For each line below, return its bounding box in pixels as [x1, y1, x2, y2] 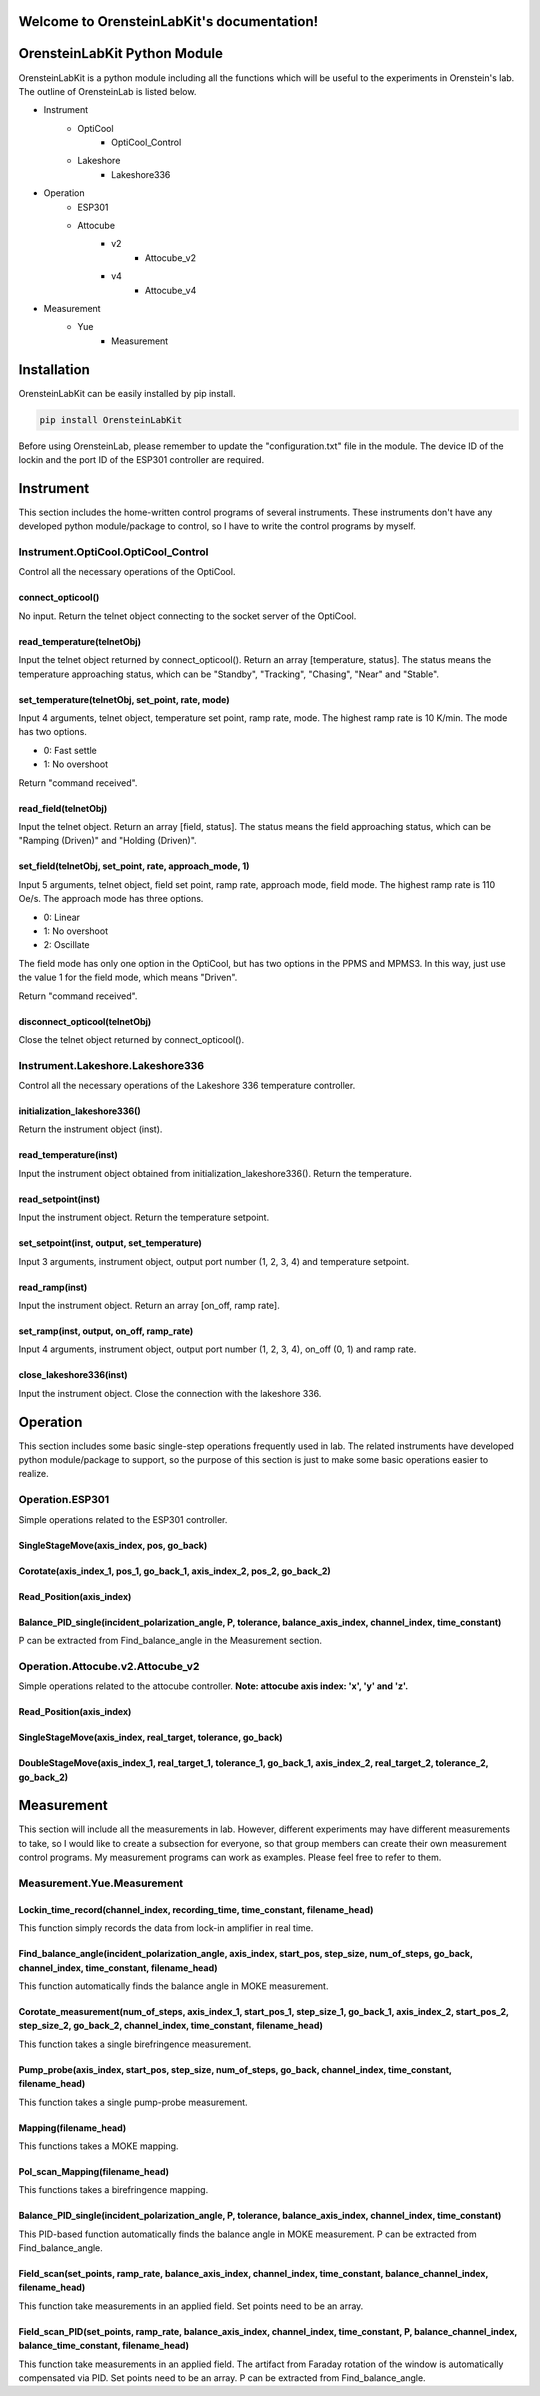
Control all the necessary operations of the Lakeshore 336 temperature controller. [18, 1080, 356, 1092]
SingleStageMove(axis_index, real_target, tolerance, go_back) [18, 1731, 284, 1744]
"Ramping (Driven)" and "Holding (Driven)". [18, 835, 197, 847]
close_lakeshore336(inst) [18, 1369, 129, 1381]
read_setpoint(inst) [18, 1193, 101, 1205]
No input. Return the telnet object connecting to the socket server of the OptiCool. [18, 610, 357, 622]
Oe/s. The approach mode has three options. [18, 893, 204, 905]
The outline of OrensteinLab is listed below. [18, 85, 197, 97]
